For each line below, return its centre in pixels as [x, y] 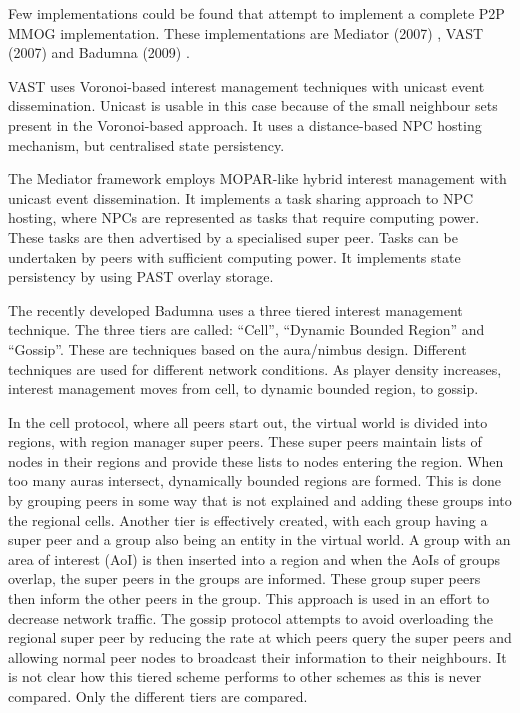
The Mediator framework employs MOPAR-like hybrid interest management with [257, 178]
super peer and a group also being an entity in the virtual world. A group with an [259, 539]
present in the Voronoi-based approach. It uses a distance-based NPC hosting [245, 124]
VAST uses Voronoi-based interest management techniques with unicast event [246, 85]
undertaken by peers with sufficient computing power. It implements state [234, 256]
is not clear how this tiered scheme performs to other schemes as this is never [245, 676]
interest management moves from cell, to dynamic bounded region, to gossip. [243, 388]
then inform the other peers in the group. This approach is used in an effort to [249, 598]
